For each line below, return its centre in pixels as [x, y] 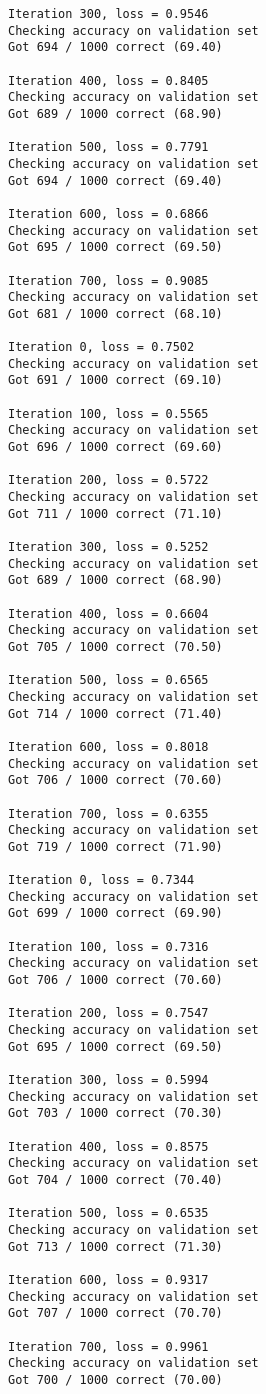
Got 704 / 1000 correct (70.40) [115, 1179]
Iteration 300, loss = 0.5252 [108, 547]
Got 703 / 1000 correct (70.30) [115, 1113]
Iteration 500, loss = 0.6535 [108, 1213]
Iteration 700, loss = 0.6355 [108, 813]
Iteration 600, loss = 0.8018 [108, 746]
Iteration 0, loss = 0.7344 [101, 880]
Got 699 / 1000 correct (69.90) [115, 913]
